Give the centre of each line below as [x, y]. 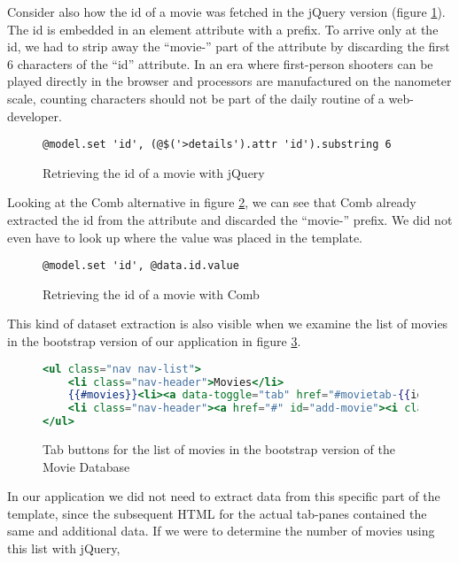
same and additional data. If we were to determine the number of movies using [221, 531]
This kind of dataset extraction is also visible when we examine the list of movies [228, 324]
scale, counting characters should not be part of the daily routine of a [196, 98]
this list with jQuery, [64, 548]
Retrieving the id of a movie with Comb [151, 293]
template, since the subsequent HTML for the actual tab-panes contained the [217, 513]
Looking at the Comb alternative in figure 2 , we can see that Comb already [212, 202]
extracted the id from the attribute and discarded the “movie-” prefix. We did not [230, 220]
